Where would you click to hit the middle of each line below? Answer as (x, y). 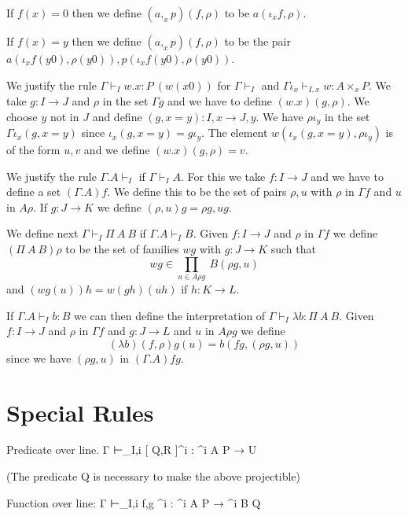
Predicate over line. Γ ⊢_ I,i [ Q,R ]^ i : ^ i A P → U (132, 450)
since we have (39, 358)
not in (64, 116)
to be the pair (257, 41)
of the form (33, 150)
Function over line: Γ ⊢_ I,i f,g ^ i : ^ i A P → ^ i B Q (134, 502)
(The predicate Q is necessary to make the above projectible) (154, 476)
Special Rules (80, 412)
